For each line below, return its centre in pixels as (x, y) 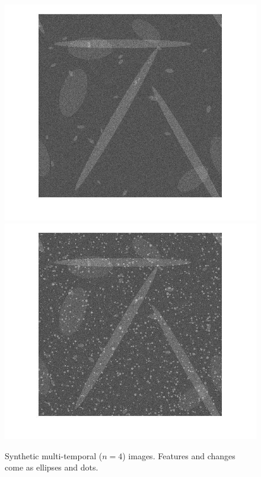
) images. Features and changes (179, 455)
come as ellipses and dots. (52, 467)
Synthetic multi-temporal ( (54, 455)
